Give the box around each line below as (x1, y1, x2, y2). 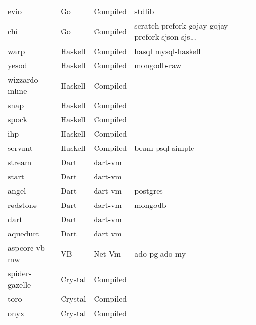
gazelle (8, 279, 31, 290)
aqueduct (8, 228, 39, 239)
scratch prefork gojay (134, 20, 207, 31)
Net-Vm (94, 247, 121, 259)
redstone (8, 199, 37, 210)
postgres (134, 185, 163, 196)
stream (8, 156, 32, 168)
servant (8, 142, 32, 153)
